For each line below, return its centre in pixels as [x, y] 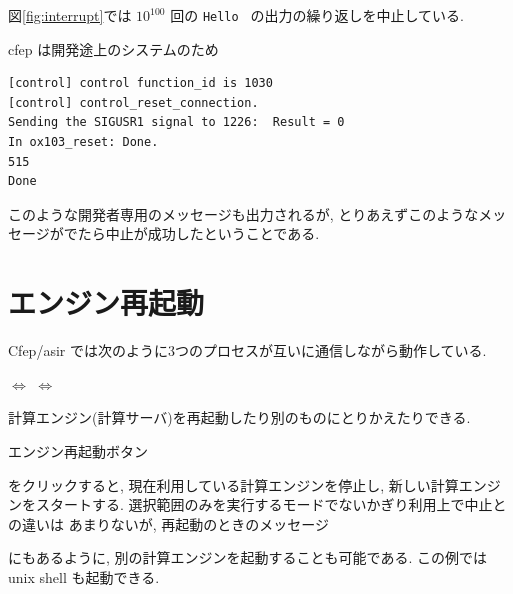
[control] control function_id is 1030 [140, 83]
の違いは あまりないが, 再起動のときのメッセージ [168, 523]
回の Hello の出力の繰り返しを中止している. [317, 15]
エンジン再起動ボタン [78, 450]
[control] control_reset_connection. [133, 102]
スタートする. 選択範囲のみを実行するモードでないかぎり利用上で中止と [271, 504]
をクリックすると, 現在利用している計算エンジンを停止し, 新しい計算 [233, 484]
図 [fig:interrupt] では [70, 15]
